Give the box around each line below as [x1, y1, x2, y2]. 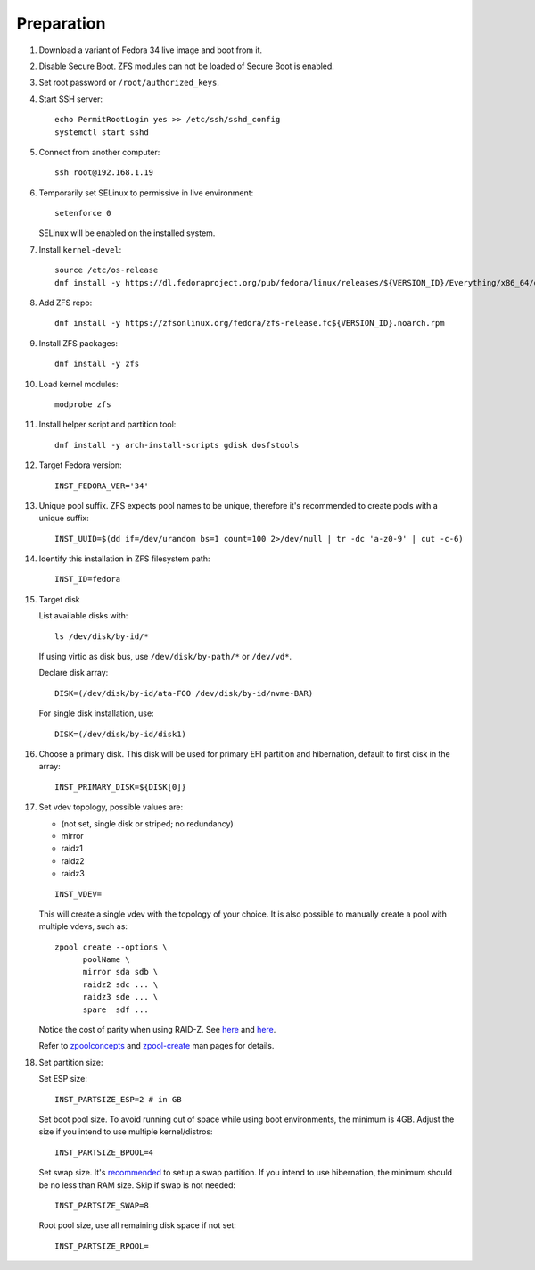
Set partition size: [38, 1057, 103, 1067]
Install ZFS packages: [38, 337, 118, 348]
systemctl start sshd [54, 127, 149, 137]
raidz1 [61, 843, 84, 854]
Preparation [16, 13, 106, 33]
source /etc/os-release [54, 265, 159, 276]
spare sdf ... [82, 1004, 149, 1015]
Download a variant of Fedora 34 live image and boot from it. [38, 45, 263, 55]
